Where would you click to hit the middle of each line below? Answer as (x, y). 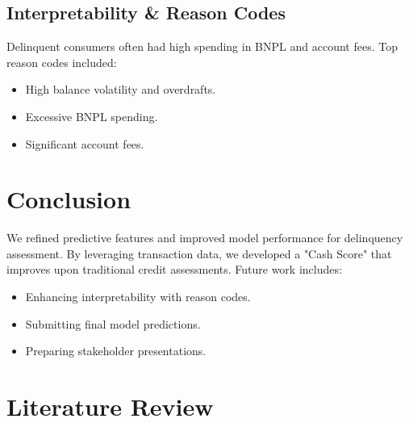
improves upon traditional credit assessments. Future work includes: (174, 269)
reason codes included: (62, 62)
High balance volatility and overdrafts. (121, 89)
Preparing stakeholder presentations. (116, 351)
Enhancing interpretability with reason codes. (138, 297)
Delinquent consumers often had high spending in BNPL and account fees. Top (202, 46)
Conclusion (69, 199)
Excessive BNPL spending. (92, 116)
